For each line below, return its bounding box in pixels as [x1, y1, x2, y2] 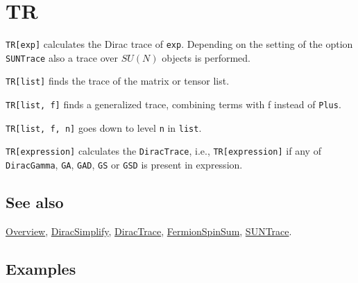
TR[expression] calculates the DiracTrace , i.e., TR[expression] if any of [6, 144, 321, 158]
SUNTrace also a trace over [6, 50, 119, 65]
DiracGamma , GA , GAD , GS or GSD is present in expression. [6, 157, 243, 172]
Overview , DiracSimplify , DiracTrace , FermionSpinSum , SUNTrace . [6, 223, 292, 238]
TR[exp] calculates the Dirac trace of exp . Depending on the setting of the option [6, 37, 353, 51]
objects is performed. [162, 50, 251, 65]
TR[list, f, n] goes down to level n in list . [6, 120, 202, 135]
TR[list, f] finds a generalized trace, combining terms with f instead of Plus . [6, 97, 341, 112]
